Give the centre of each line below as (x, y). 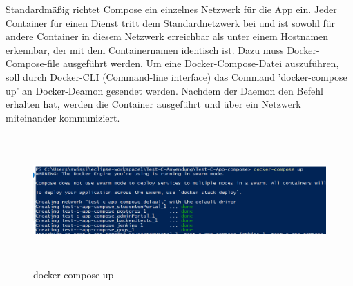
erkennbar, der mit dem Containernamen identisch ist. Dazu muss (145, 49)
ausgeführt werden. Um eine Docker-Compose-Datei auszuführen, (201, 63)
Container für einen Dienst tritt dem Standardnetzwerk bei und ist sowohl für (171, 22)
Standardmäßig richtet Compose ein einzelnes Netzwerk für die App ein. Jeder (171, 9)
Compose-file (33, 63)
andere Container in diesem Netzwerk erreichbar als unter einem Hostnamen (167, 36)
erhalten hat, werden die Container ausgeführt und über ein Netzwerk (153, 104)
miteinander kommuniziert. (63, 117)
